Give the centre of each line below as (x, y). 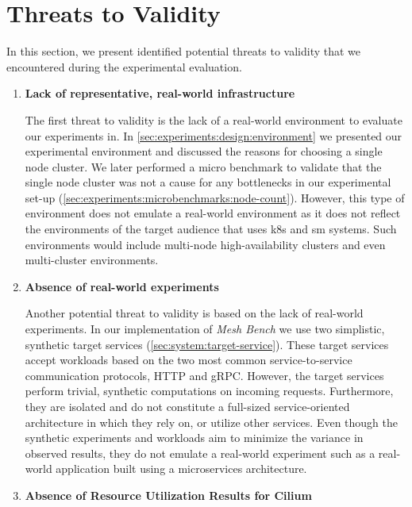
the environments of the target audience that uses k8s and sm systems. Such (211, 229)
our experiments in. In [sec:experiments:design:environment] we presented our (214, 135)
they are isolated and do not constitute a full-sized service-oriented (187, 406)
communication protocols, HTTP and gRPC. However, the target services (204, 375)
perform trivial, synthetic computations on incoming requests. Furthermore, (209, 391)
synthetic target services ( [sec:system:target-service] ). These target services (207, 344)
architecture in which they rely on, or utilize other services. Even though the (211, 422)
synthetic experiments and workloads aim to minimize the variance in (194, 438)
